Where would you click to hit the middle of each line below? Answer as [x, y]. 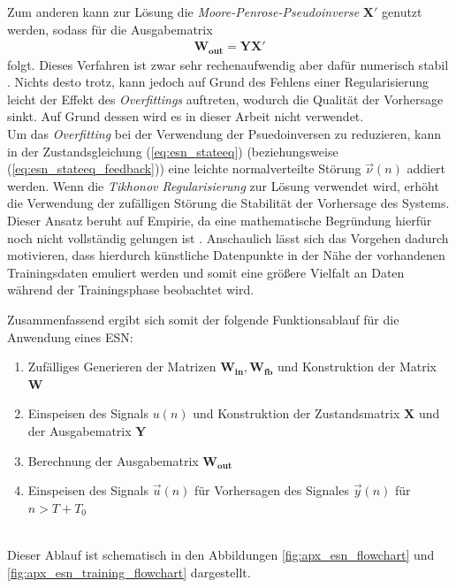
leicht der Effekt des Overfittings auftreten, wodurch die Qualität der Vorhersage [225, 99]
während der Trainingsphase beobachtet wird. [131, 290]
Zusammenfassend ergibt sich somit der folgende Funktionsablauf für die [203, 319]
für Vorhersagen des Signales [272, 490]
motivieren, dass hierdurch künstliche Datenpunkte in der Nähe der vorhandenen [226, 255]
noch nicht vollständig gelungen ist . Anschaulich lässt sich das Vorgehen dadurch [228, 237]
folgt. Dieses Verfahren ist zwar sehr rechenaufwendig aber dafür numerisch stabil [228, 64]
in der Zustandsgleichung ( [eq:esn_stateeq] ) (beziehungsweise [173, 151]
